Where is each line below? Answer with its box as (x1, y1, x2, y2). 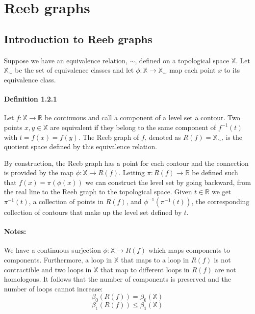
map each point (169, 65, 216, 75)
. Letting (119, 167, 145, 178)
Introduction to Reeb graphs (4, 31, 153, 46)
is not (214, 255, 231, 265)
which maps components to (148, 245, 230, 255)
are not (214, 264, 236, 274)
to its (224, 65, 240, 75)
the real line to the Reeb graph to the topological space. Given (4, 186, 192, 197)
